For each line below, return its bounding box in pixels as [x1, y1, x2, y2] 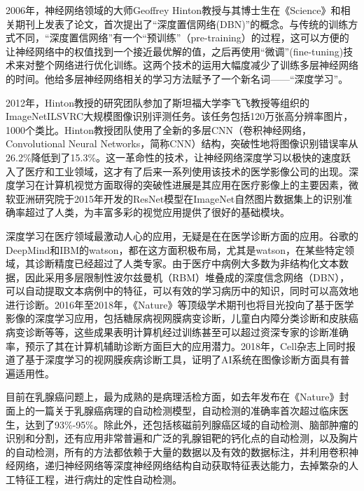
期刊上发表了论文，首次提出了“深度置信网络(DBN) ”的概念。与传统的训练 [15, 16, 349, 31]
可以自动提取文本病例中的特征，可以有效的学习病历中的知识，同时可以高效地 [6, 283, 358, 298]
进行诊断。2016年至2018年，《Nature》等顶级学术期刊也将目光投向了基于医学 [6, 297, 354, 311]
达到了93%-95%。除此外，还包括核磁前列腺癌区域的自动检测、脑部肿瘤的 [24, 417, 358, 431]
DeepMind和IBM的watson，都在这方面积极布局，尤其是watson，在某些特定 [6, 242, 344, 257]
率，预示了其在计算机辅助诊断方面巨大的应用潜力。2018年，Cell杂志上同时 [6, 338, 346, 353]
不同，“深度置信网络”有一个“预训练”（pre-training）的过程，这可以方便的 [15, 30, 349, 45]
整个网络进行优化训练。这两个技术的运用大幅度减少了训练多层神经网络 [34, 58, 358, 72]
